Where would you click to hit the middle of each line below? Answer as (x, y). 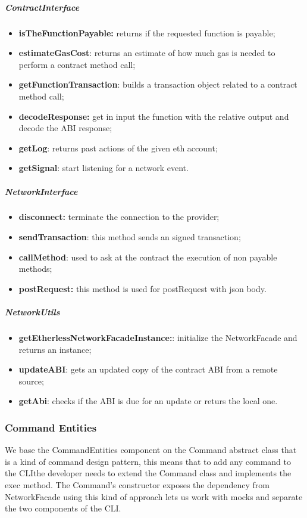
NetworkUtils (32, 312)
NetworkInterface (41, 191)
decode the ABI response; (65, 128)
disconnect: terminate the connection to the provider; (119, 217)
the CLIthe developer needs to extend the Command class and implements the (148, 473)
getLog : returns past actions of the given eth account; (118, 148)
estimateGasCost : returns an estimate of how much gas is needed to (147, 53)
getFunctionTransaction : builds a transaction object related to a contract (158, 84)
